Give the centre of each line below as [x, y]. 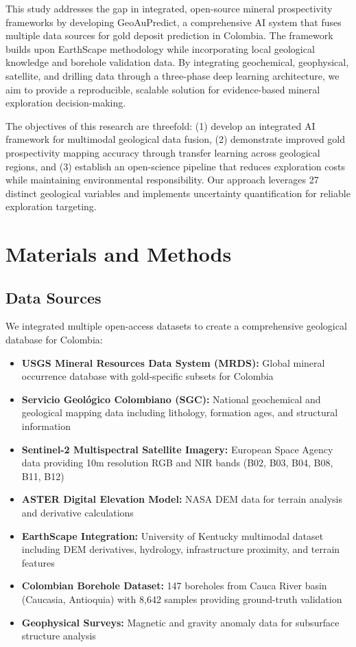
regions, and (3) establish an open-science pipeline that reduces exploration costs [175, 166]
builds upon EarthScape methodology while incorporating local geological [160, 48]
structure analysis [59, 636]
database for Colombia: [54, 340]
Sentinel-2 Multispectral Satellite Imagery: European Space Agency [177, 449]
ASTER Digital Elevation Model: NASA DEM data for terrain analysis [182, 499]
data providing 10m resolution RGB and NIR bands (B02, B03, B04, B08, [177, 463]
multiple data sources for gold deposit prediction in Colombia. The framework [169, 35]
